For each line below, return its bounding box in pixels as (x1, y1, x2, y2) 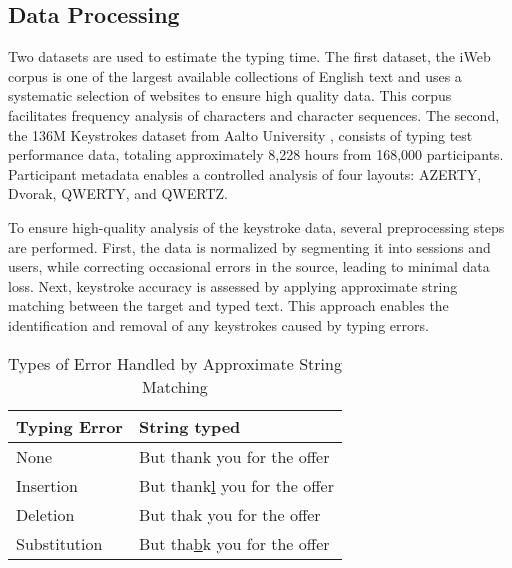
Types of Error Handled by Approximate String (8, 351, 342, 375)
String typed (138, 414, 241, 438)
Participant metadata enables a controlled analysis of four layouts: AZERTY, (8, 163, 482, 184)
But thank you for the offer (138, 444, 330, 468)
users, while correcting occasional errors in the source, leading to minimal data (8, 256, 490, 277)
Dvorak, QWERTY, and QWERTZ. (8, 183, 228, 204)
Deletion (16, 502, 75, 526)
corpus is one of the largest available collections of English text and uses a (8, 65, 462, 86)
